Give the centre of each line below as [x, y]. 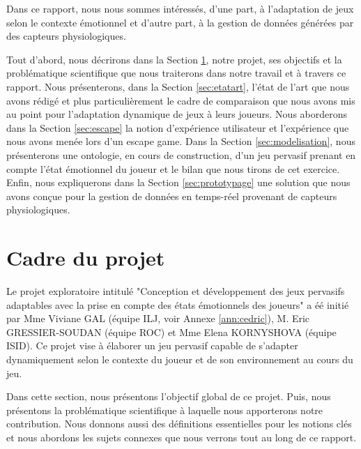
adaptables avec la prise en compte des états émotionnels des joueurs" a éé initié [178, 304]
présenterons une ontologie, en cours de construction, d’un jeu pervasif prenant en [181, 154]
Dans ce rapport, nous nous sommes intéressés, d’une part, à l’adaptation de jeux [180, 8]
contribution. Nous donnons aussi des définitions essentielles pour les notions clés [179, 424]
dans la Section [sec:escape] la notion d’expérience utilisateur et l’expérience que [178, 127]
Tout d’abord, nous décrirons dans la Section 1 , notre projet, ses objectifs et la [174, 59]
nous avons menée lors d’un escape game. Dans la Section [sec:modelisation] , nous [181, 141]
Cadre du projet [86, 258]
